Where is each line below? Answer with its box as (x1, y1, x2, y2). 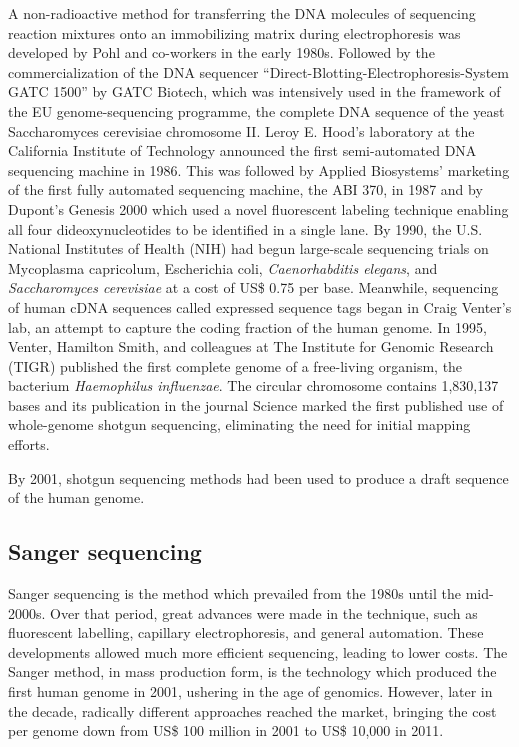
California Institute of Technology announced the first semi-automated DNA (8, 140, 477, 161)
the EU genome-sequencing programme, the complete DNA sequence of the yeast (8, 100, 505, 121)
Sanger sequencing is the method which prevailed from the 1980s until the (8, 583, 462, 604)
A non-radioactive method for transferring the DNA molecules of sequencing (8, 3, 476, 23)
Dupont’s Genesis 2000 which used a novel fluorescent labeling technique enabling (8, 198, 509, 219)
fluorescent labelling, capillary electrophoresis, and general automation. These (8, 622, 484, 643)
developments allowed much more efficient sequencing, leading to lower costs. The (8, 641, 508, 662)
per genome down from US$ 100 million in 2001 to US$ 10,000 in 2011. (8, 720, 444, 741)
